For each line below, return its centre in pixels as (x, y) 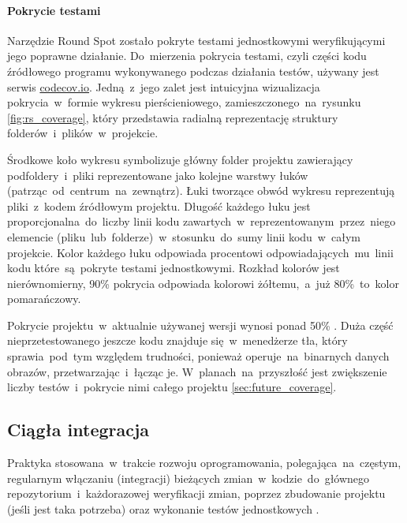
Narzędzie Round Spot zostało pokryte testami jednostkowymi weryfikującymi (196, 40)
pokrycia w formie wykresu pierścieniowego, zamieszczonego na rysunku (184, 102)
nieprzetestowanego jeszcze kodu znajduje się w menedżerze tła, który (177, 340)
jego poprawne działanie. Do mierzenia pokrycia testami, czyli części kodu (187, 56)
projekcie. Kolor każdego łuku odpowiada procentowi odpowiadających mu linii (200, 252)
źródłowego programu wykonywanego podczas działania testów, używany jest (193, 71)
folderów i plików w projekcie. (83, 133)
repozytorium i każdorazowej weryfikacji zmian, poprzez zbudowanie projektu (196, 493)
